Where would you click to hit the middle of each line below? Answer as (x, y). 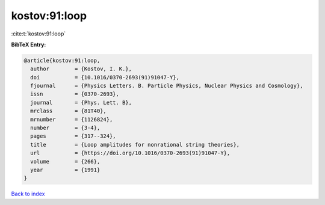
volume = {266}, (65, 161)
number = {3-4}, (65, 128)
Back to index (28, 194)
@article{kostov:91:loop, (62, 60)
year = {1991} (65, 170)
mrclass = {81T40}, (68, 111)
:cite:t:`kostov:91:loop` (39, 34)
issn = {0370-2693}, (75, 94)
